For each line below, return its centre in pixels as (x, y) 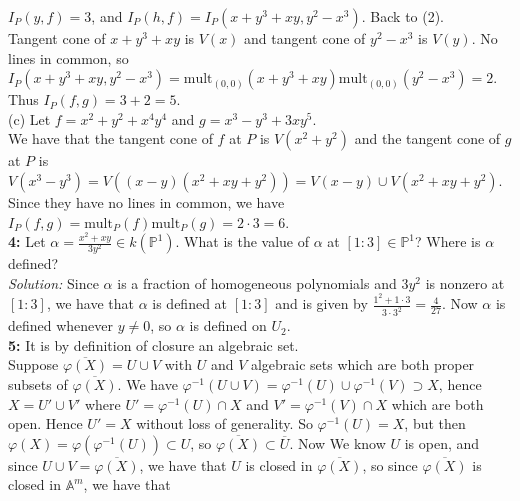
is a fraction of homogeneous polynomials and (257, 282)
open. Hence (45, 423)
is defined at (190, 303)
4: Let (27, 241)
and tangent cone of (305, 38)
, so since (390, 464)
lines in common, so (68, 57)
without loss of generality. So (224, 423)
